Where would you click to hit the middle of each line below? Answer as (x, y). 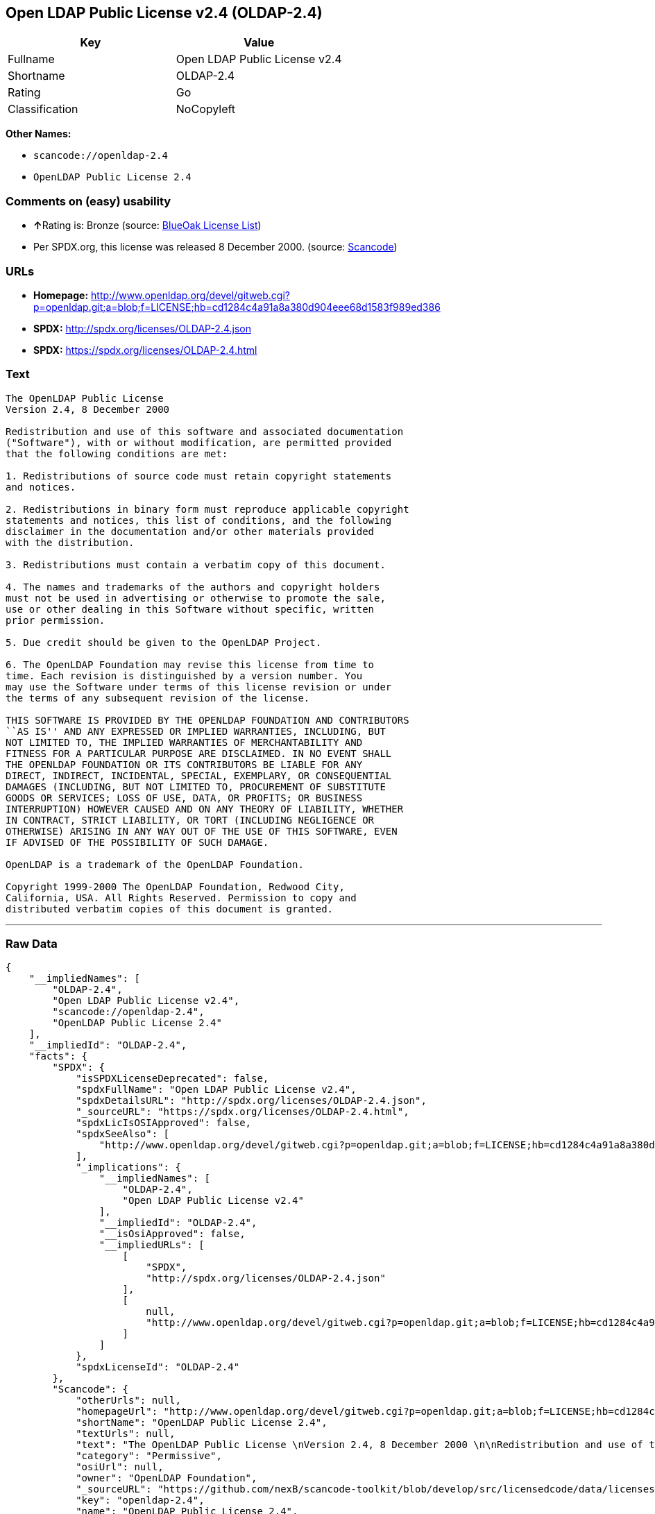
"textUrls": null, (126, 1434)
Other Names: (39, 134)
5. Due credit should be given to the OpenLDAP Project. (164, 642)
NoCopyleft (206, 109)
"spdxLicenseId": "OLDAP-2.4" (158, 1367)
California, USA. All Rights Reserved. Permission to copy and (181, 898)
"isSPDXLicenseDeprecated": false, (172, 1079)
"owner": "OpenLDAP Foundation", (167, 1478)
